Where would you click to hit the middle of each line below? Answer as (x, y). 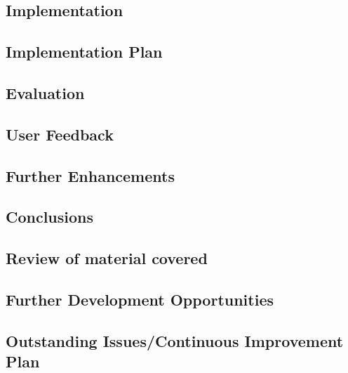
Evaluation (45, 92)
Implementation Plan (84, 52)
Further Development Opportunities (140, 299)
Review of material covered (107, 258)
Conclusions (50, 217)
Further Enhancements (90, 175)
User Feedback (60, 134)
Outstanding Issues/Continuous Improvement (175, 340)
